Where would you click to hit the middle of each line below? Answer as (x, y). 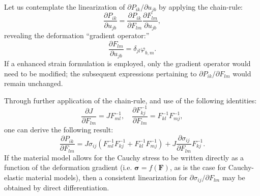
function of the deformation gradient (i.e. (68, 167)
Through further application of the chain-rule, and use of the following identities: (131, 100)
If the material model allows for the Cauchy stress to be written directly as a (124, 157)
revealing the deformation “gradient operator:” (77, 35)
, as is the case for (198, 167)
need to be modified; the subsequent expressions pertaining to (100, 73)
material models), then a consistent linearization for (107, 177)
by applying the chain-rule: (201, 7)
